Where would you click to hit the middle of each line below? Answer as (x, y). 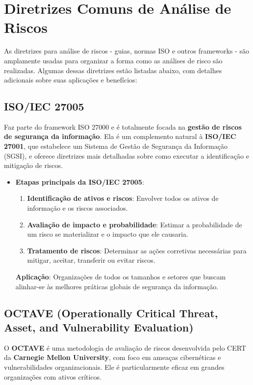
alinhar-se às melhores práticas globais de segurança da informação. (117, 286)
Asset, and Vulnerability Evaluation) (99, 327)
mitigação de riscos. (33, 165)
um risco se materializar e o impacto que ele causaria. (108, 234)
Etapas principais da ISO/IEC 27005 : (80, 181)
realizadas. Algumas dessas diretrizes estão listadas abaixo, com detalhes (113, 70)
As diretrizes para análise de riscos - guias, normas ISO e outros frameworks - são (126, 51)
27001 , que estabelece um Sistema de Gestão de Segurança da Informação (116, 146)
